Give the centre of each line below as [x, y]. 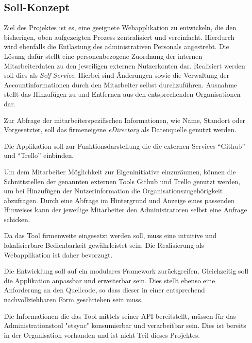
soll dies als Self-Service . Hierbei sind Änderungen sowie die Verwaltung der [117, 75]
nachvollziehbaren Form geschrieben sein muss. [74, 300]
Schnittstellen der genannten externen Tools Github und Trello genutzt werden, [122, 181]
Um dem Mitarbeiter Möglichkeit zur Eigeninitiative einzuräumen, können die [120, 171]
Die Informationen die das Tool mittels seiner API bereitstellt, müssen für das [120, 316]
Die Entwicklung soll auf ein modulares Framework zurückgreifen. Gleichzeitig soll [126, 271]
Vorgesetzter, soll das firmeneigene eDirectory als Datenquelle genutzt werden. [120, 129]
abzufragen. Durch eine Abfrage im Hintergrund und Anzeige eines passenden [119, 200]
